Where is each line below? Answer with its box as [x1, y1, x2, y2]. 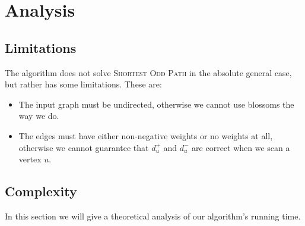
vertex [18, 153, 42, 165]
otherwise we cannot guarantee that [18, 141, 149, 153]
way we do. [18, 109, 59, 122]
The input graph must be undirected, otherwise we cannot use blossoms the [18, 98, 294, 110]
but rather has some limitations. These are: [5, 78, 162, 90]
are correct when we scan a [192, 141, 290, 153]
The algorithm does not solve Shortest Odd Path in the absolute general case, [5, 66, 292, 79]
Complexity [5, 182, 77, 200]
